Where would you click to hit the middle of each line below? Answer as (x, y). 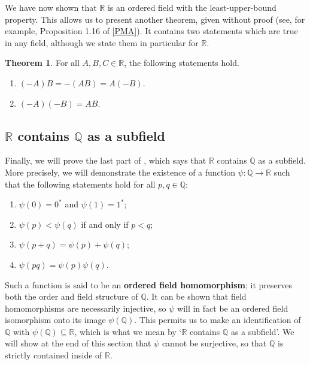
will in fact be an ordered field (233, 308)
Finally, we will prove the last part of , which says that (106, 160)
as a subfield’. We (262, 331)
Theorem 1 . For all (42, 63)
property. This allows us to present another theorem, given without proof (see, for (155, 19)
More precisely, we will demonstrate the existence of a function (120, 172)
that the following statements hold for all (80, 184)
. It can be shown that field (196, 296)
